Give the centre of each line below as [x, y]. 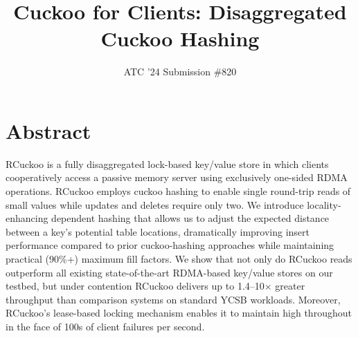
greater [290, 286]
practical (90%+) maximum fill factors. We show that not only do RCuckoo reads [179, 259]
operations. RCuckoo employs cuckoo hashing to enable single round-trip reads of [178, 191]
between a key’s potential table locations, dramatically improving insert [158, 231]
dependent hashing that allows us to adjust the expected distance [190, 218]
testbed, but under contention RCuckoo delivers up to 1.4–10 [135, 286]
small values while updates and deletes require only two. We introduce [155, 204]
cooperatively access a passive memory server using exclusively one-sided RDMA [177, 177]
